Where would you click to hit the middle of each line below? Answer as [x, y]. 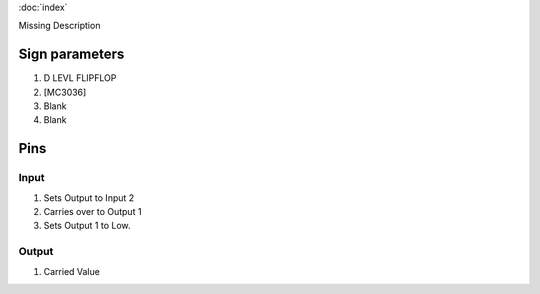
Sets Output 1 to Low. [87, 226]
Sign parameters [71, 54]
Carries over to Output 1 [92, 212]
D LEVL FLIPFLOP [80, 78]
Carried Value [71, 271]
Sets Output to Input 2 [89, 197]
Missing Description [59, 26]
